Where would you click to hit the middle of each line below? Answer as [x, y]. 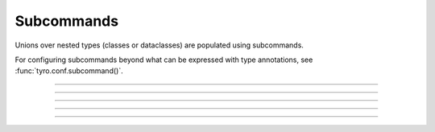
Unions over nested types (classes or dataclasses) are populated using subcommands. [159, 45]
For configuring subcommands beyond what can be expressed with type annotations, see [164, 60]
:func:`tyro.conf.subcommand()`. [69, 71]
